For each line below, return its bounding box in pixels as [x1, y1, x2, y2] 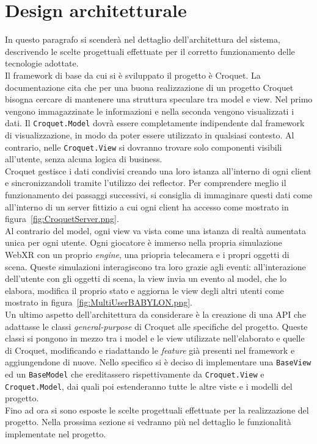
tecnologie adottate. [5, 57, 79, 70]
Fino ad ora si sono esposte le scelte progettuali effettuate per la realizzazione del [5, 403, 309, 416]
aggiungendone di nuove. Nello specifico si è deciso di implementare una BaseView [5, 356, 312, 368]
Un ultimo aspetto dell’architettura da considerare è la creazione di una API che [5, 307, 306, 320]
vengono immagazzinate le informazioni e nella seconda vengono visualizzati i [5, 104, 294, 117]
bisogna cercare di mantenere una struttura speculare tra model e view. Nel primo [5, 93, 313, 106]
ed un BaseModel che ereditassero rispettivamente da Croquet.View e [5, 367, 264, 380]
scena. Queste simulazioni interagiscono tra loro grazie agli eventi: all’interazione [5, 260, 306, 273]
